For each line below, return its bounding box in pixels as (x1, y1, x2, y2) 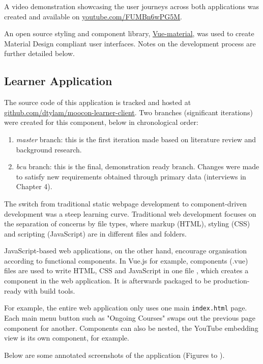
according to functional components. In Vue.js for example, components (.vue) (4, 255, 248, 266)
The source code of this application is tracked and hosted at (4, 97, 191, 108)
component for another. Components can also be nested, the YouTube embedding (4, 322, 258, 333)
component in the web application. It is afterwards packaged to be (4, 275, 211, 286)
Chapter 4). (16, 181, 52, 192)
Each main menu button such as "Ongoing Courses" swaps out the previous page (4, 312, 255, 323)
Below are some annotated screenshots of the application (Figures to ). (4, 349, 225, 360)
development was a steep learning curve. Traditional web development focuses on (4, 208, 256, 219)
